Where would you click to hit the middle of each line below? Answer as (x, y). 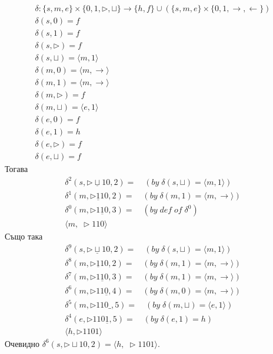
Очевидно (22, 343)
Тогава (16, 169)
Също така (24, 236)
